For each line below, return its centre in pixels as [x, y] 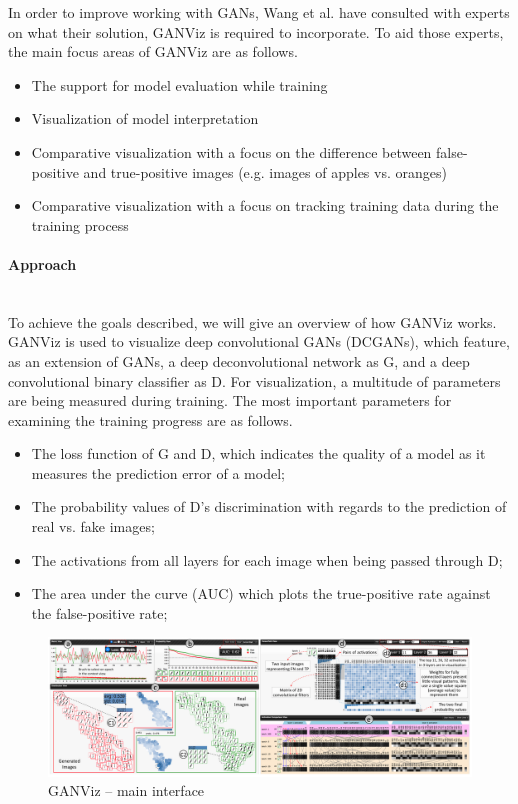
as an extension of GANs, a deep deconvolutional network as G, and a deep [239, 360]
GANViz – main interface [126, 790]
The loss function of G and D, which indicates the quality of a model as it [258, 453]
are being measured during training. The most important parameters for [230, 400]
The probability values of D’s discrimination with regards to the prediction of [269, 506]
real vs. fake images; [93, 526]
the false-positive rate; [99, 612]
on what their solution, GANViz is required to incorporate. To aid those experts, [256, 31]
